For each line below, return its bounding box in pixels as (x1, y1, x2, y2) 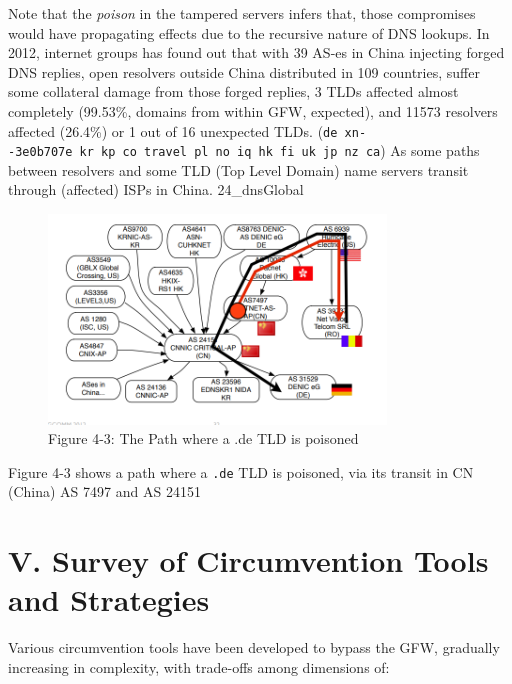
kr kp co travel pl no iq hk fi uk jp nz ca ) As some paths (79, 140, 480, 161)
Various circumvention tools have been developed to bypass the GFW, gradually (8, 637, 500, 658)
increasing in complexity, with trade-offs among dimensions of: (8, 656, 390, 677)
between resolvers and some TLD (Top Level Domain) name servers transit (8, 159, 469, 180)
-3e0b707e (8, 145, 73, 160)
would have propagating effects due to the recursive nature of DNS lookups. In (8, 22, 490, 43)
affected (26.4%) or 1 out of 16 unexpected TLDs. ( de (8, 120, 338, 141)
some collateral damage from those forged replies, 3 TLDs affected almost (8, 81, 459, 102)
